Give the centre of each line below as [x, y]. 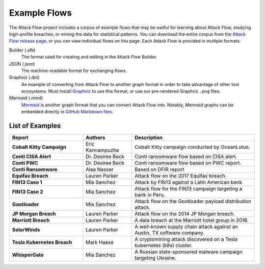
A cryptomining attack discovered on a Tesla [186, 239]
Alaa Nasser [100, 170]
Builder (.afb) [22, 50]
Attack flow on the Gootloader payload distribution [193, 201]
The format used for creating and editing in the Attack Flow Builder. [89, 57]
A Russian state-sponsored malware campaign [189, 252]
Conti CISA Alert [32, 157]
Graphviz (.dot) [24, 77]
